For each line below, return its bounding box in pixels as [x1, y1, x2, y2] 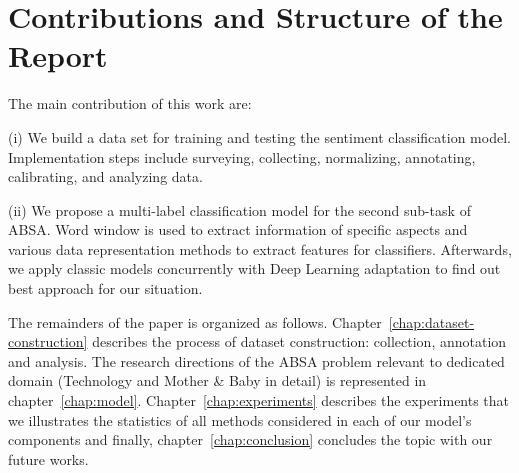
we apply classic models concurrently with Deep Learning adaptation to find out [8, 258, 501, 279]
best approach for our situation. [8, 278, 203, 299]
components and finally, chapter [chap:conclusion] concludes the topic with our [8, 429, 493, 450]
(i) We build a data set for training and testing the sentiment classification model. [8, 126, 511, 147]
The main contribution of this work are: [8, 93, 252, 114]
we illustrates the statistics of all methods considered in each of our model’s [8, 409, 472, 430]
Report [8, 35, 108, 76]
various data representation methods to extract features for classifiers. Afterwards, [8, 238, 512, 259]
